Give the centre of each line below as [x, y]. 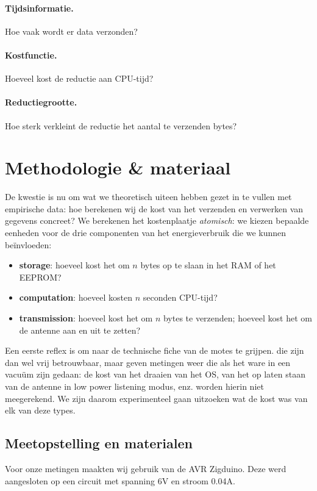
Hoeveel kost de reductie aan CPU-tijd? [79, 78]
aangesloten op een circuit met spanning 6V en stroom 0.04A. [120, 480]
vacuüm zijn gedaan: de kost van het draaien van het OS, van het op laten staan [155, 374]
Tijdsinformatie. [39, 8]
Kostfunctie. [31, 55]
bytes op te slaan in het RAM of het [208, 265]
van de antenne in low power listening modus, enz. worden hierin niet [134, 386]
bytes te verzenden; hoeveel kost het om [237, 318]
